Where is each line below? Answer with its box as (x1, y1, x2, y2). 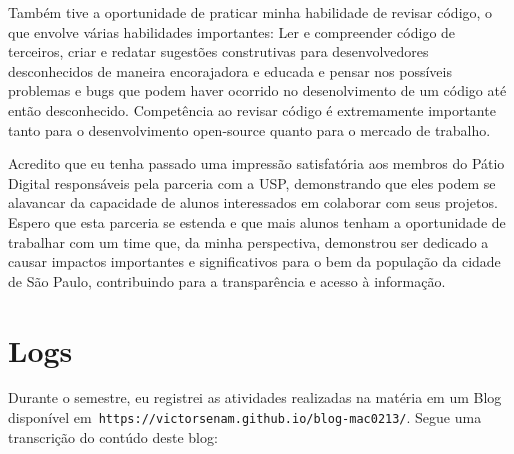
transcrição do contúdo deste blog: (8, 426, 218, 447)
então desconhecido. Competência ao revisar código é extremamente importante (8, 99, 496, 120)
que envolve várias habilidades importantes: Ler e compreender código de (8, 21, 456, 42)
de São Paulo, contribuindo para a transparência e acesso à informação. (8, 270, 446, 291)
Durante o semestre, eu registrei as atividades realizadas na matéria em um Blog (8, 387, 502, 408)
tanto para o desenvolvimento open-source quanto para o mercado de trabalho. (8, 119, 491, 140)
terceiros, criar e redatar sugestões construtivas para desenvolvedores (8, 41, 429, 62)
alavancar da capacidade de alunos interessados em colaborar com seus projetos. (8, 192, 498, 213)
